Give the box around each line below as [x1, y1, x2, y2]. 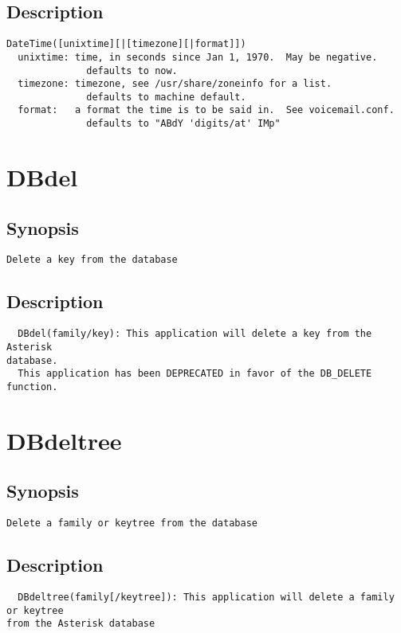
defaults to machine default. [86, 91, 246, 103]
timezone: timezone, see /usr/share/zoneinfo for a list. [18, 78, 332, 90]
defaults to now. [86, 64, 178, 76]
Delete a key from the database [6, 254, 178, 266]
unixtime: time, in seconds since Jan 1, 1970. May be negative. [18, 51, 378, 63]
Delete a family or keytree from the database [6, 518, 258, 529]
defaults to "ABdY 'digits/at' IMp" [86, 118, 281, 130]
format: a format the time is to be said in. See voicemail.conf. [18, 104, 395, 116]
